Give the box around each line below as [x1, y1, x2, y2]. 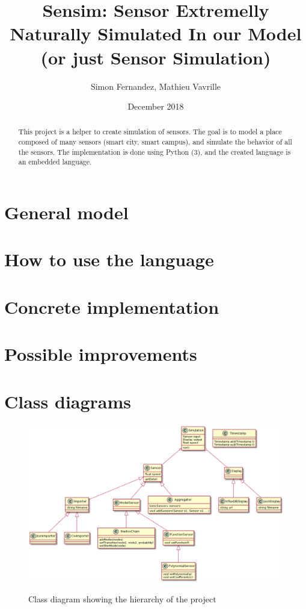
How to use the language [4, 247, 214, 272]
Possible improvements [4, 342, 197, 366]
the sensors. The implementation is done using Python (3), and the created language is [18, 146, 291, 157]
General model [4, 200, 129, 225]
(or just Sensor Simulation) [40, 45, 271, 69]
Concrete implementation [4, 294, 219, 319]
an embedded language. [18, 157, 92, 167]
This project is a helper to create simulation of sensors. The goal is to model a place [18, 126, 282, 137]
